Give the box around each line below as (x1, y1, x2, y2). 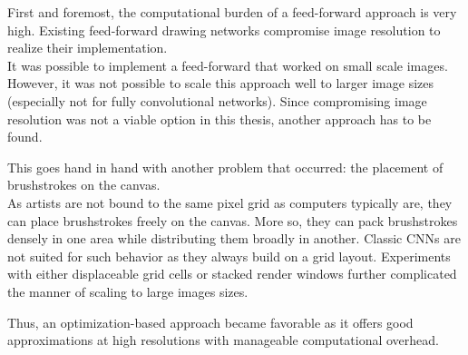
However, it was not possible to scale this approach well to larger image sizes (7, 74, 434, 93)
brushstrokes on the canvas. (7, 175, 161, 194)
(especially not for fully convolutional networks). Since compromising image (7, 91, 427, 110)
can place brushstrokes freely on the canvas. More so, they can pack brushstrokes (7, 211, 458, 230)
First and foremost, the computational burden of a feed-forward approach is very (7, 3, 457, 21)
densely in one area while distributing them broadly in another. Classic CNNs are (7, 229, 461, 248)
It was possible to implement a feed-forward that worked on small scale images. (7, 55, 448, 74)
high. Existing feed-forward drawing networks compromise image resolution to (7, 20, 441, 39)
